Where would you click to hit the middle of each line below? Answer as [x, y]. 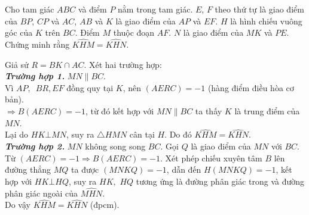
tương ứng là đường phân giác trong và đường [220, 181]
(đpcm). [105, 205]
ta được [85, 169]
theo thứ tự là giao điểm [259, 9]
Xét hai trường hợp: [125, 64]
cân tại [142, 134]
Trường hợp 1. [35, 76]
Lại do [17, 134]
